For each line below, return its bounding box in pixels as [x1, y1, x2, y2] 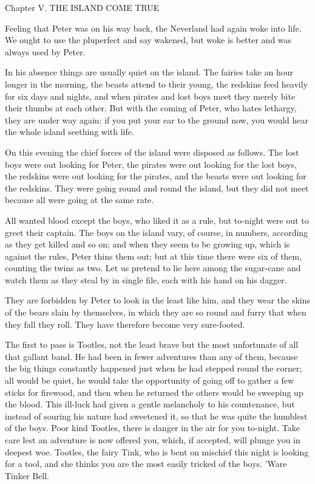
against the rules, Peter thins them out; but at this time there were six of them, [5, 249, 302, 262]
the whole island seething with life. [5, 125, 134, 138]
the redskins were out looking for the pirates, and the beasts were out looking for [5, 170, 307, 182]
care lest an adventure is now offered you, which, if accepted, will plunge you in [5, 434, 300, 446]
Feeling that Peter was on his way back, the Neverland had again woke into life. [5, 21, 302, 34]
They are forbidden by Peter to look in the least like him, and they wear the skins [5, 294, 311, 306]
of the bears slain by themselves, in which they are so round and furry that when [5, 306, 307, 319]
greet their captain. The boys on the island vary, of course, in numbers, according [5, 226, 308, 238]
